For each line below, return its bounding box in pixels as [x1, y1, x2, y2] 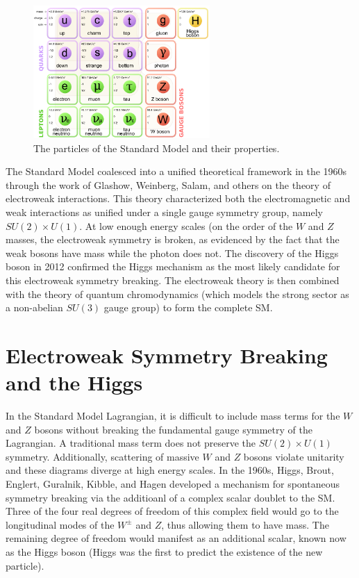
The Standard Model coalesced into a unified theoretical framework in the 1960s [6, 164, 347, 179]
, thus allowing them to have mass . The [161, 517, 329, 531]
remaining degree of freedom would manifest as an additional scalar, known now [6, 531, 347, 545]
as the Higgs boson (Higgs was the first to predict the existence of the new [6, 544, 323, 559]
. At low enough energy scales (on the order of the [79, 218, 293, 233]
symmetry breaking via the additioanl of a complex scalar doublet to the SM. [6, 490, 335, 504]
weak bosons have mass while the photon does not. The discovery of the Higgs [6, 245, 339, 260]
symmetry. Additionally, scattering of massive [6, 449, 199, 463]
